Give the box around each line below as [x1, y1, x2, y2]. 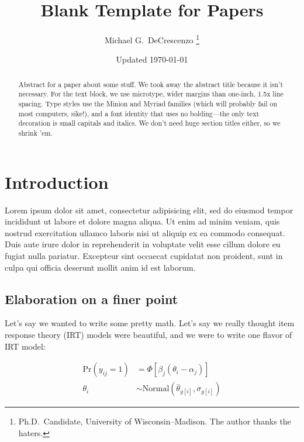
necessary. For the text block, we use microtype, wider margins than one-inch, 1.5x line [18, 89, 284, 99]
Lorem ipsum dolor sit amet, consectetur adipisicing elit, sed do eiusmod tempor [5, 203, 293, 216]
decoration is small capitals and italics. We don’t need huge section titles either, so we [18, 118, 281, 128]
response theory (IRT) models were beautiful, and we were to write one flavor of [5, 329, 292, 340]
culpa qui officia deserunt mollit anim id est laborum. [5, 261, 196, 273]
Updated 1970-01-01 [116, 53, 188, 65]
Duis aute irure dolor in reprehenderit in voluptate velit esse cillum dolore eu [5, 238, 281, 250]
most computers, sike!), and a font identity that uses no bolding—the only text [18, 108, 260, 118]
